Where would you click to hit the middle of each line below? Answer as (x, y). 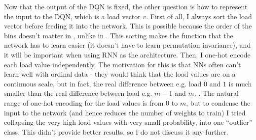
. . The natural (216, 93)
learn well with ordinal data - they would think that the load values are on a (120, 74)
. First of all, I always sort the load (199, 16)
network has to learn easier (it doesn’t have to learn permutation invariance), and (128, 45)
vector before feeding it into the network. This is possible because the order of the (128, 26)
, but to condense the (218, 102)
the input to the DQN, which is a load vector (72, 16)
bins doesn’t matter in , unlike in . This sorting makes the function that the (119, 35)
